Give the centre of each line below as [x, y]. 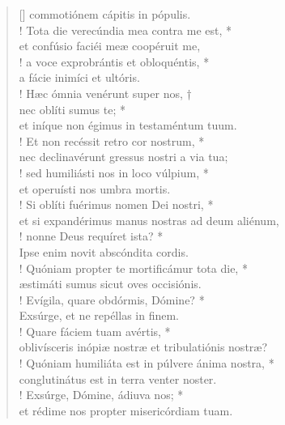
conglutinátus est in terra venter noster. [118, 378]
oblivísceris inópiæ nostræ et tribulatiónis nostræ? [143, 347]
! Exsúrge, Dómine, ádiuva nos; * [101, 395]
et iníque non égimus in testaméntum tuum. [128, 125]
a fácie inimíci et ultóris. [79, 77]
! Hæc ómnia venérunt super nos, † [105, 93]
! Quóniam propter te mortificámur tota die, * [133, 268]
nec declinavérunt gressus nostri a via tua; [123, 157]
